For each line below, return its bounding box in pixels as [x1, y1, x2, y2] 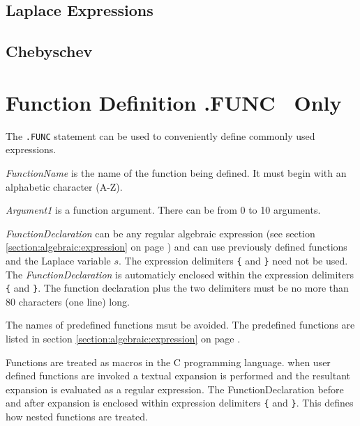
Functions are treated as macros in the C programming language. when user [6, 354, 331, 369]
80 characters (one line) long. [6, 294, 130, 308]
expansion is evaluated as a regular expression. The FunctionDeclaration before [6, 381, 344, 396]
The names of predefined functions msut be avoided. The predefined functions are [6, 317, 355, 332]
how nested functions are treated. [6, 409, 149, 424]
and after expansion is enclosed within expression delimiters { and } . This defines [6, 395, 354, 410]
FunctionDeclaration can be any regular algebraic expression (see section [6, 226, 315, 240]
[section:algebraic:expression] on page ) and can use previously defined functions [6, 239, 347, 254]
